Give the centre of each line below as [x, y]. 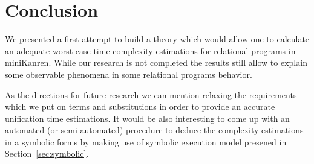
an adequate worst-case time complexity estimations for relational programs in [150, 50]
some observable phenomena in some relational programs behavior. [129, 74]
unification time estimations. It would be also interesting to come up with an [147, 118]
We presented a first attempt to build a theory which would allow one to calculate [157, 39]
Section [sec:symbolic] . [47, 153]
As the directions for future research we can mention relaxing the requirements [151, 94]
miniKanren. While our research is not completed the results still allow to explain [156, 62]
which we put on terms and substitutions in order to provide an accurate [140, 106]
